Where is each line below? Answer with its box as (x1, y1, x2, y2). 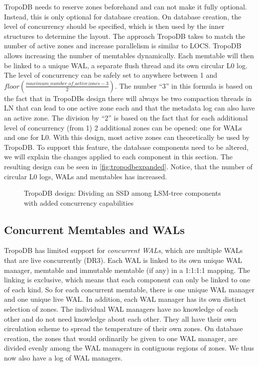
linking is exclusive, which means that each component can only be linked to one (4, 274, 251, 285)
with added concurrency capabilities (24, 197, 133, 208)
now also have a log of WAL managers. (4, 353, 123, 363)
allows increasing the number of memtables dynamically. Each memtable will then (4, 50, 254, 60)
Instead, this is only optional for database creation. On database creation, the (4, 11, 242, 21)
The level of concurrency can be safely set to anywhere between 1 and (4, 70, 217, 80)
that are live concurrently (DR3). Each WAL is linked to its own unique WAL (4, 255, 243, 265)
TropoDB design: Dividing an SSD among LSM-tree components (24, 188, 221, 198)
